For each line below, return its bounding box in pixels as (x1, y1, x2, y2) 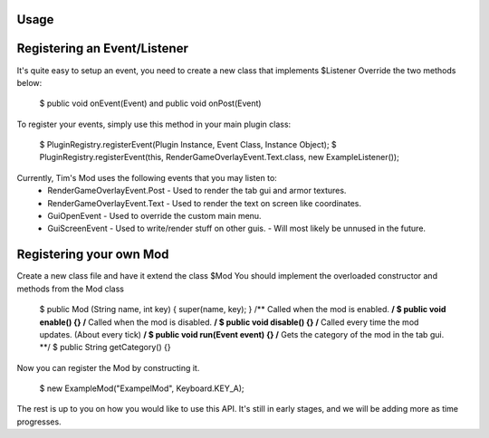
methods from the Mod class (16, 283, 124, 294)
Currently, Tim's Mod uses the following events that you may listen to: (16, 172, 278, 183)
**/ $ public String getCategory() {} (39, 342, 171, 353)
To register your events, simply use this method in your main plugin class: (16, 119, 292, 129)
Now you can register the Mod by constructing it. (16, 362, 200, 373)
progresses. (16, 416, 62, 427)
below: (16, 77, 43, 88)
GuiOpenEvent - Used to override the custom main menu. (47, 211, 262, 222)
